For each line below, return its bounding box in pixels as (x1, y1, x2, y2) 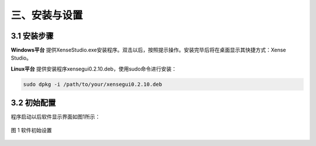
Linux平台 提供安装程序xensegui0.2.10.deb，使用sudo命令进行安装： (11, 65, 177, 72)
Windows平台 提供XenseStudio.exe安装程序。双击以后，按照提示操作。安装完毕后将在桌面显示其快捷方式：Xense (11, 47, 286, 54)
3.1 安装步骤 (11, 31, 54, 41)
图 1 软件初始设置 (11, 126, 52, 134)
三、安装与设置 (11, 9, 83, 22)
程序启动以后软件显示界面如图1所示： (11, 113, 101, 120)
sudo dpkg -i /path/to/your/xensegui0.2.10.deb (23, 81, 162, 88)
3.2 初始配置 (11, 98, 56, 108)
